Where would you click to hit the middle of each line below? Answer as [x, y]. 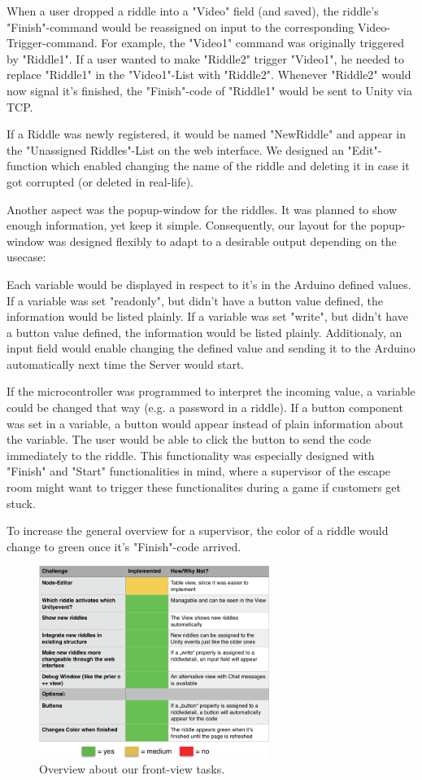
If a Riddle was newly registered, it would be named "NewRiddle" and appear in [207, 134]
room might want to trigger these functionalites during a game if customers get [204, 487]
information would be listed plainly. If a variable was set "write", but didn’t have [207, 316]
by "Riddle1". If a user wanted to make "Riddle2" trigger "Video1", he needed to [205, 58]
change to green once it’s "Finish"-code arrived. [124, 546]
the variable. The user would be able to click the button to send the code [189, 439]
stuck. [21, 503]
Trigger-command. [52, 43]
